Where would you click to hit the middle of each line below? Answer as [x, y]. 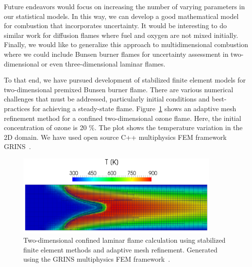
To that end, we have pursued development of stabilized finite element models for [125, 80]
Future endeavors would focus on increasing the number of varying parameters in [125, 6]
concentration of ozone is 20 [45, 127]
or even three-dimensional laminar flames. [103, 63]
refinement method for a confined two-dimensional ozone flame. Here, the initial [123, 118]
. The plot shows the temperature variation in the [168, 127]
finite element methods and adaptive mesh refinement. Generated [120, 249]
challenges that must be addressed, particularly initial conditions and [107, 99]
